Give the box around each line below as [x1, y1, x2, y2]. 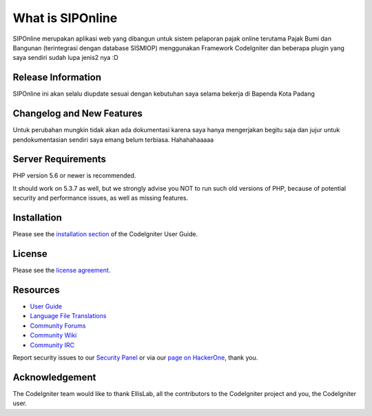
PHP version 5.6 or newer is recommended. [12, 171, 136, 180]
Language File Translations [30, 312, 107, 320]
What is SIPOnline [12, 10, 118, 25]
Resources [12, 284, 60, 295]
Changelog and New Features [12, 107, 143, 120]
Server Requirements [12, 154, 107, 165]
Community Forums [30, 321, 86, 330]
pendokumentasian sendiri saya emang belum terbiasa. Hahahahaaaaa [12, 135, 214, 144]
